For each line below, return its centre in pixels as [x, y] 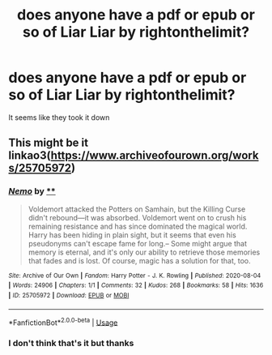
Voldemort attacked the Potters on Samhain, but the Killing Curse [137, 209]
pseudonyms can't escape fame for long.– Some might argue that [138, 243]
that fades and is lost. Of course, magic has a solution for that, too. [139, 260]
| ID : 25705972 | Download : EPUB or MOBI [69, 295]
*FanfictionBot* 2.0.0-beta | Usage [63, 322]
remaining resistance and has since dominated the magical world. [138, 226]
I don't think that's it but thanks [71, 344]
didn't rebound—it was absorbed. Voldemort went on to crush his [137, 217]
